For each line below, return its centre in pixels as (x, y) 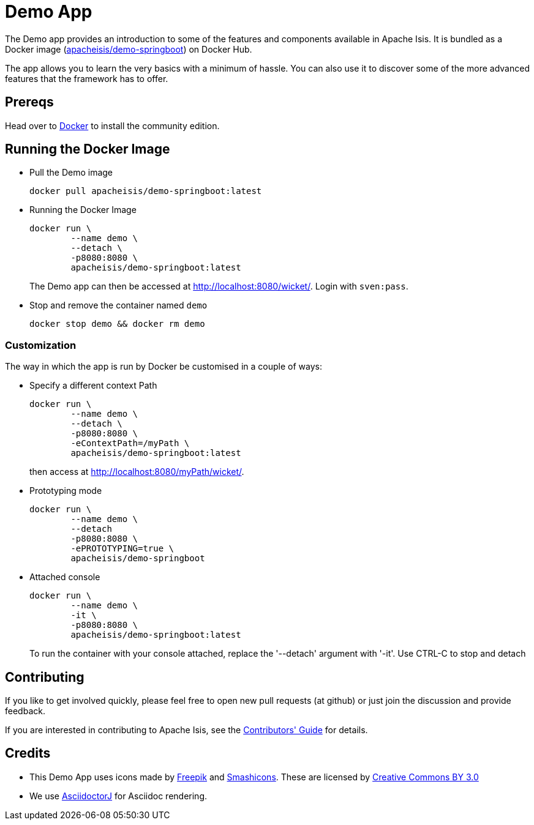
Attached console (65, 577)
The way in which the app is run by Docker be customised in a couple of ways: (164, 367)
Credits (28, 753)
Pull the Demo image (71, 173)
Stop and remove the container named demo (118, 305)
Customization (41, 345)
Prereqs (29, 102)
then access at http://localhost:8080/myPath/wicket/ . (137, 472)
